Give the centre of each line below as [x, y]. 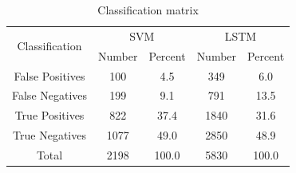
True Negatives [49, 135]
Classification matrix [148, 10]
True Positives [49, 115]
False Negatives [50, 95]
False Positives [49, 75]
